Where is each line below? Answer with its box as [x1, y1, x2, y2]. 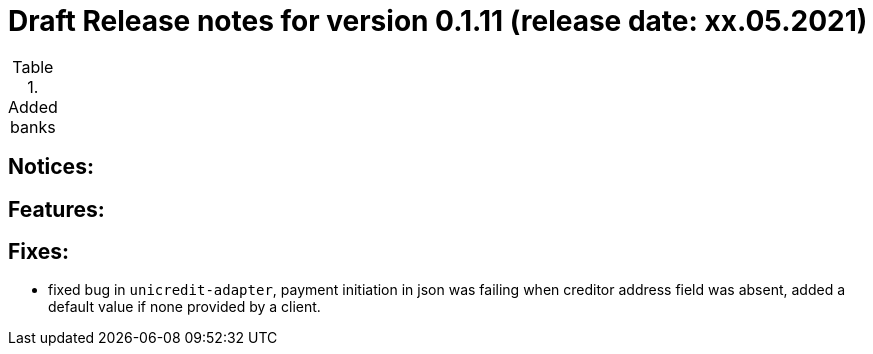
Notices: [8, 154, 94, 180]
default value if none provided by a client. [48, 298, 321, 316]
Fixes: [8, 239, 70, 265]
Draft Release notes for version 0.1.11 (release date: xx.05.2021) [8, 4, 868, 38]
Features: [8, 196, 105, 222]
